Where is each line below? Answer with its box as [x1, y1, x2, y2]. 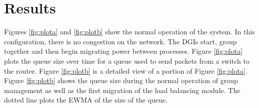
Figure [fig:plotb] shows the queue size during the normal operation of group [4, 75, 238, 86]
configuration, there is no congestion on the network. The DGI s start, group [4, 36, 237, 46]
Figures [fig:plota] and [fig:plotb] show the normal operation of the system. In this [4, 26, 255, 37]
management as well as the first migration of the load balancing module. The [4, 85, 240, 95]
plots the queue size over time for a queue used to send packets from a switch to [4, 55, 249, 66]
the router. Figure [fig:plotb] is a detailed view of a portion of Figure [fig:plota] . [4, 65, 247, 76]
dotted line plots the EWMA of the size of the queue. [4, 95, 168, 105]
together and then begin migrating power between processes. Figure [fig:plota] [4, 46, 243, 56]
